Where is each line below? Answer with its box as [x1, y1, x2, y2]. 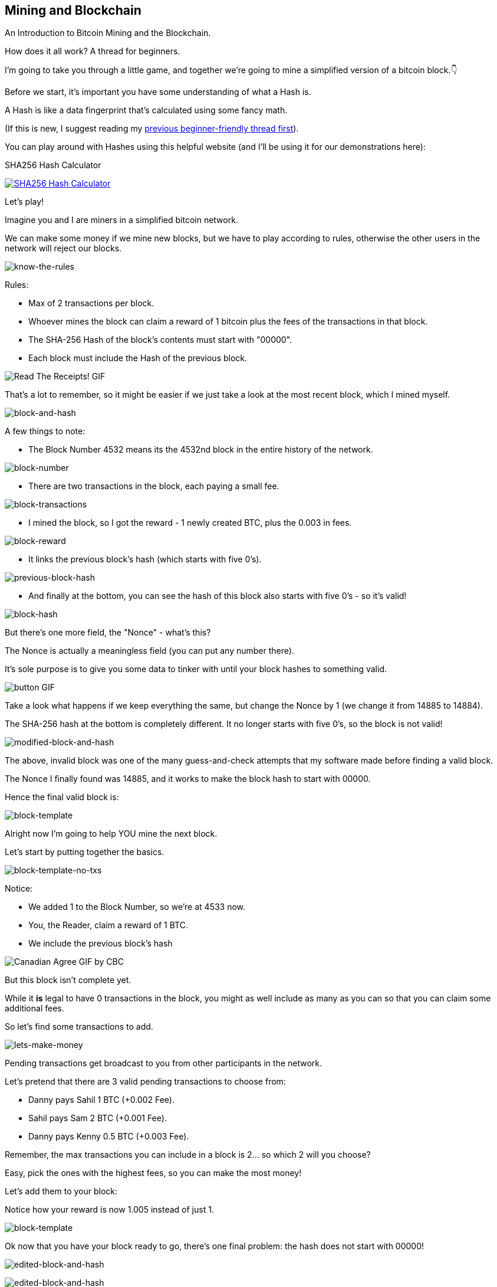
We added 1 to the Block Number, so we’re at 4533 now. [28, 902, 246, 912]
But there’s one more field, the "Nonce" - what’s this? [5, 627, 211, 638]
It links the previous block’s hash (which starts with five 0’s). [28, 554, 262, 565]
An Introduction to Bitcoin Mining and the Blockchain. [5, 28, 211, 38]
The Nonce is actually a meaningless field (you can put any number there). [5, 646, 294, 656]
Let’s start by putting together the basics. [5, 847, 164, 857]
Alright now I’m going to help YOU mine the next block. [5, 828, 218, 839]
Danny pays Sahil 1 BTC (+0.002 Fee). [28, 1095, 175, 1105]
